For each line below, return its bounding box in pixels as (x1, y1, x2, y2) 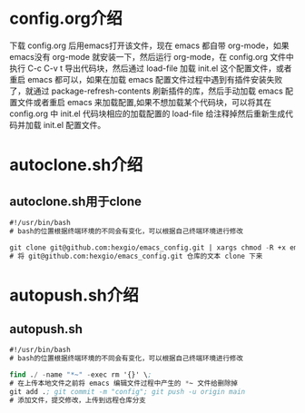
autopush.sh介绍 (9, 285, 139, 305)
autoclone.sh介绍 (9, 155, 143, 175)
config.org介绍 (9, 8, 123, 29)
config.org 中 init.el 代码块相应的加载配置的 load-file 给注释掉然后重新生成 (9, 108, 286, 119)
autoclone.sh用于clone (9, 193, 143, 209)
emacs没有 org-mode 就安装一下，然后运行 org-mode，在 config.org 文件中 (9, 51, 294, 62)
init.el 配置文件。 (43, 119, 106, 130)
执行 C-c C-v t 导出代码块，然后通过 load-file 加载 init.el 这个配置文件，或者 (9, 63, 292, 74)
